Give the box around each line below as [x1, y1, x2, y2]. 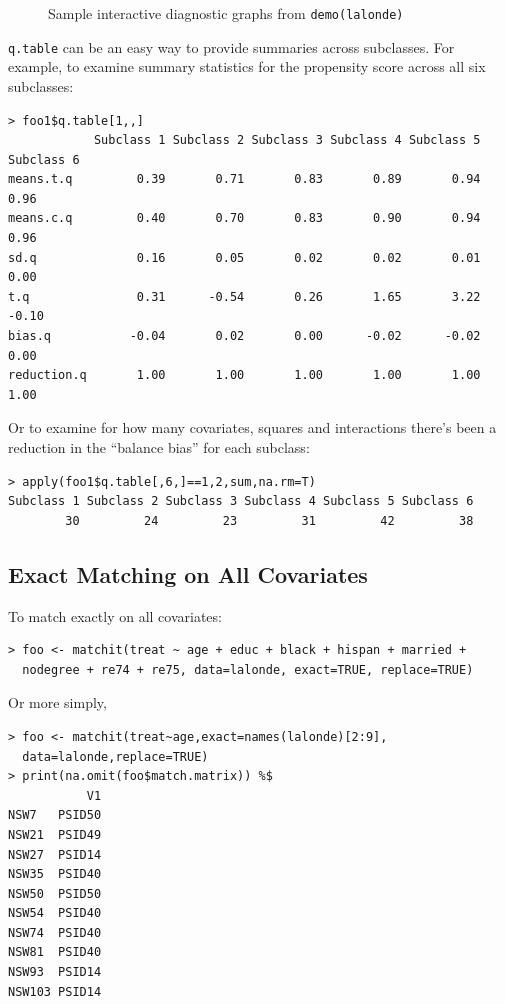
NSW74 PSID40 [8, 925, 102, 940]
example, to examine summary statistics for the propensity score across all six [8, 56, 486, 77]
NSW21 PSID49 [8, 827, 102, 842]
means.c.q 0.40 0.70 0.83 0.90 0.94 [8, 211, 481, 226]
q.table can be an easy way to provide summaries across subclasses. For [8, 36, 455, 57]
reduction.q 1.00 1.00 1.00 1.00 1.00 [8, 368, 481, 383]
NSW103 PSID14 [8, 984, 102, 999]
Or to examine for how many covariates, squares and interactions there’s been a [8, 417, 497, 438]
